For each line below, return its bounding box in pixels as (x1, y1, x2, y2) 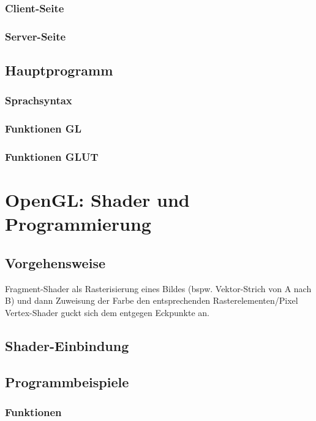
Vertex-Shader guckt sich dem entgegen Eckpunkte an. (5, 306, 210, 319)
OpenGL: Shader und (5, 187, 190, 212)
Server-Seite (5, 28, 66, 44)
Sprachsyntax (5, 93, 72, 108)
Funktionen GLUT (5, 149, 99, 164)
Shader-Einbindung (5, 336, 129, 355)
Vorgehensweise (5, 253, 105, 272)
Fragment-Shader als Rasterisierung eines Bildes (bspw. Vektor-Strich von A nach (5, 282, 312, 295)
